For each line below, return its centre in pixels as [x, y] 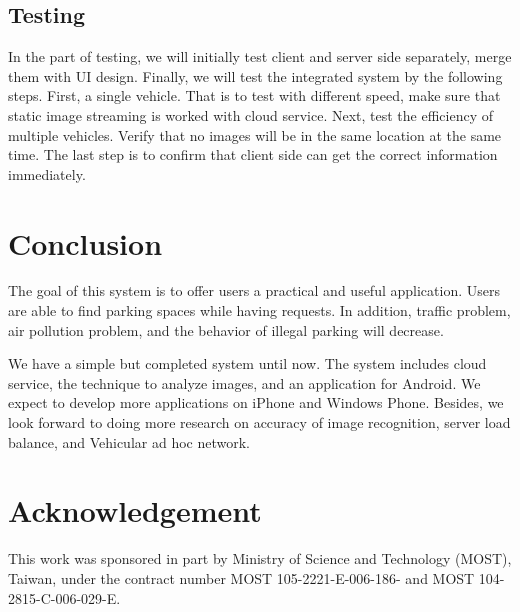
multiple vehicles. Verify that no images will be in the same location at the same [255, 134]
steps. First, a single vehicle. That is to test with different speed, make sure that [254, 95]
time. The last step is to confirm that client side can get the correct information [253, 154]
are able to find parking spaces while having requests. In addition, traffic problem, [259, 310]
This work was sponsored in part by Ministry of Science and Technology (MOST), [260, 558]
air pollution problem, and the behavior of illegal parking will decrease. [226, 329]
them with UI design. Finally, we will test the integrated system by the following [255, 75]
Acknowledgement [135, 510]
